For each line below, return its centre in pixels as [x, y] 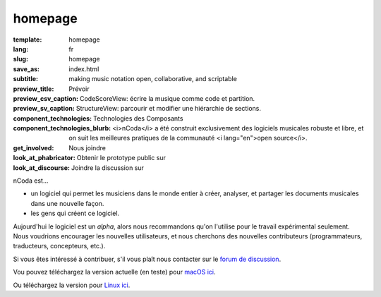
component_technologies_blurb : [62, 128]
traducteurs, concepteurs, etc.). [59, 246]
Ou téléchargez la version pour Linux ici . [72, 285]
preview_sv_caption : [44, 109]
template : [28, 40]
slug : [20, 59]
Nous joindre [87, 147]
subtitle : [26, 79]
